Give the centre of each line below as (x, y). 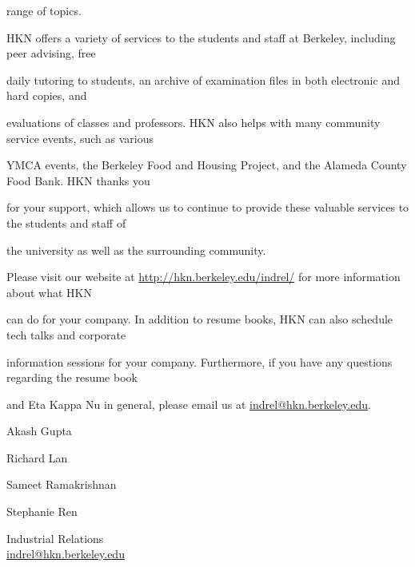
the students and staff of (66, 222)
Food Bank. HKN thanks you (78, 180)
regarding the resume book (72, 377)
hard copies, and (47, 95)
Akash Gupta (39, 431)
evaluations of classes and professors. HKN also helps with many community (194, 122)
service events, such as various (80, 138)
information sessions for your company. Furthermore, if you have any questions (200, 361)
